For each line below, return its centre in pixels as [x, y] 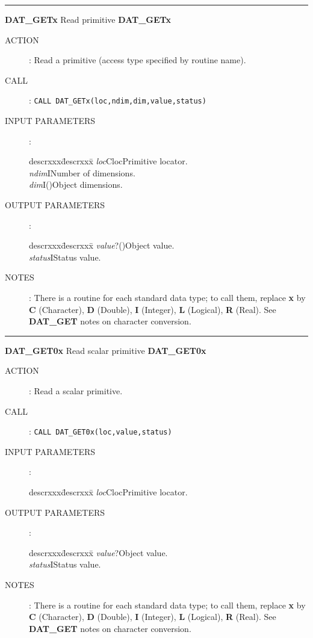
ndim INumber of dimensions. [82, 172]
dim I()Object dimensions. [76, 184]
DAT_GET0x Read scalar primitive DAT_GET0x [106, 350]
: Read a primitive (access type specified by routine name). [138, 60]
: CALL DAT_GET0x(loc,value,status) [101, 431]
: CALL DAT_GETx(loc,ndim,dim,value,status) [118, 100]
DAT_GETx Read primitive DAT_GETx [88, 19]
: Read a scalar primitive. [76, 390]
